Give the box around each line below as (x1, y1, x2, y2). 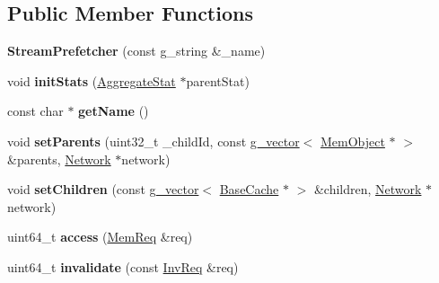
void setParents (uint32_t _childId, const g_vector (7, 131, 300, 150)
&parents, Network (7, 149, 111, 168)
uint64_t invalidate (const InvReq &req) (7, 257, 239, 276)
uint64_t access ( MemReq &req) (7, 227, 193, 246)
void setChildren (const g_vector (7, 180, 199, 199)
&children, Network (313, 180, 422, 199)
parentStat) (186, 71, 250, 90)
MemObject (320, 131, 385, 150)
